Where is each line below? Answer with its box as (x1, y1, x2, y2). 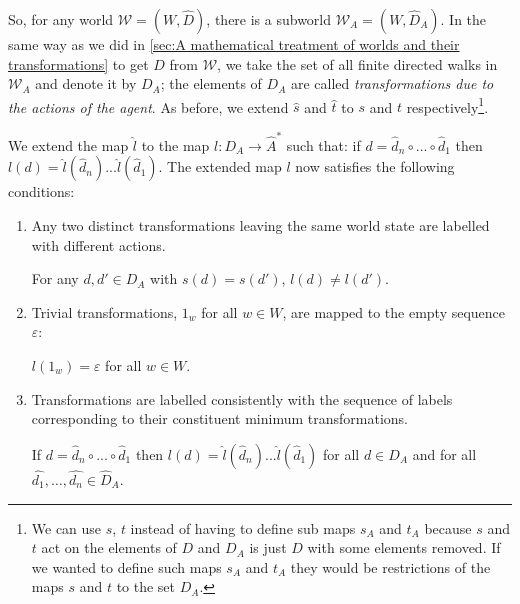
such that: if (286, 134, 361, 155)
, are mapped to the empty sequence (282, 301, 506, 322)
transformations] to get (8, 53, 149, 74)
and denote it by (35, 73, 137, 94)
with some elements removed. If (307, 537, 501, 558)
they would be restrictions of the (290, 556, 491, 577)
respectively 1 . (406, 93, 489, 117)
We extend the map (8, 134, 129, 155)
